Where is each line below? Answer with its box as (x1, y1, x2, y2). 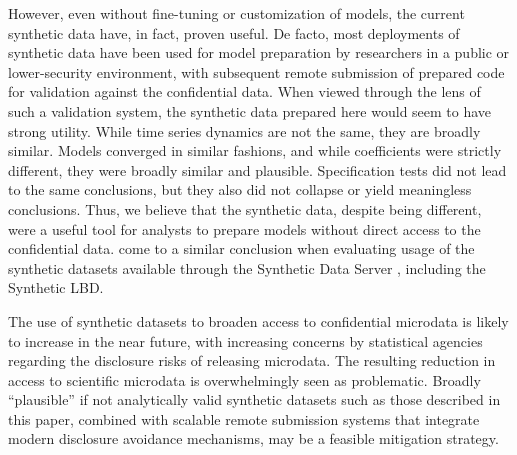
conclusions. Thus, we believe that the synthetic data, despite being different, (8, 198, 482, 219)
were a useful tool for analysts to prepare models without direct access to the (8, 218, 481, 239)
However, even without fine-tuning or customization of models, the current (8, 3, 465, 23)
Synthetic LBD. (8, 277, 104, 298)
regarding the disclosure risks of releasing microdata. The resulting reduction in (8, 350, 496, 371)
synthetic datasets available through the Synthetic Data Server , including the (8, 257, 486, 278)
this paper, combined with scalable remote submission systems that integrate (8, 408, 480, 429)
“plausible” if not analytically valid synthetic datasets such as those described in (8, 389, 501, 410)
